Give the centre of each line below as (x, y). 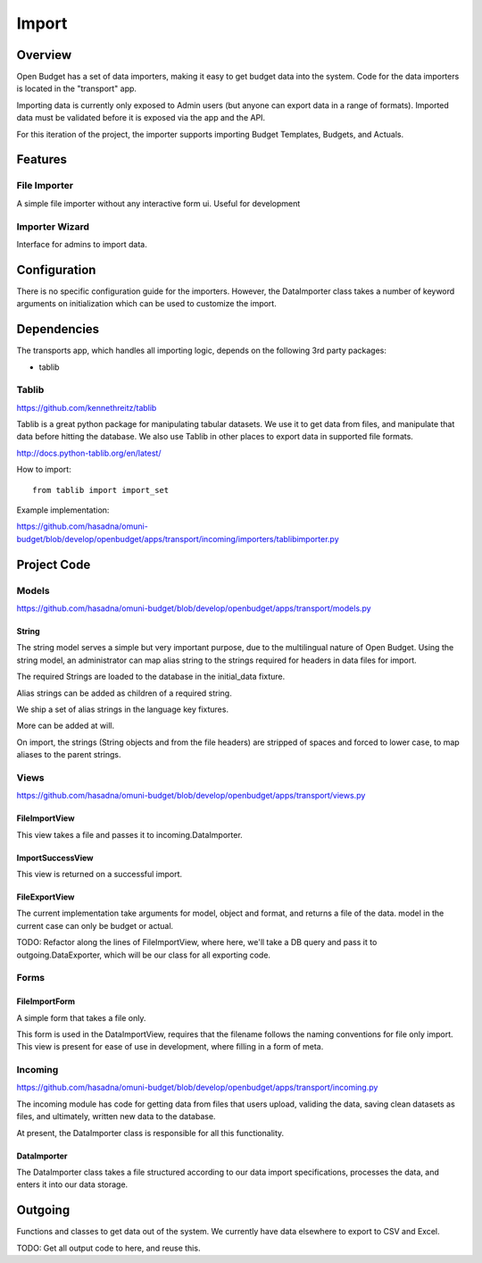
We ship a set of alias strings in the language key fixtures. (123, 709)
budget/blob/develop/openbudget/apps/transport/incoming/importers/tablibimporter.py (178, 539)
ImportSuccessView (55, 857)
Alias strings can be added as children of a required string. (124, 693)
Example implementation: (63, 510)
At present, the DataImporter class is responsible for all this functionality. (150, 1133)
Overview (44, 55)
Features (42, 159)
